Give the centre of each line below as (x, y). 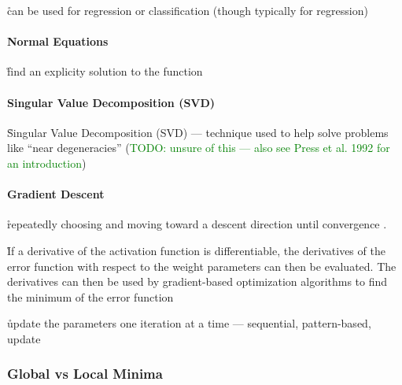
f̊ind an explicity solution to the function (105, 71)
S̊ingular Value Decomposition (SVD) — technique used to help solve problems (198, 132)
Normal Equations (58, 41)
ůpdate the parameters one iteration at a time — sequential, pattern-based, (189, 323)
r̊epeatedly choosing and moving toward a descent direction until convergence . (197, 224)
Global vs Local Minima (85, 374)
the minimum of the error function (90, 296)
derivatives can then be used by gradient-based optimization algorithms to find (197, 281)
